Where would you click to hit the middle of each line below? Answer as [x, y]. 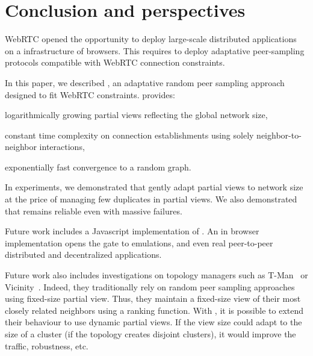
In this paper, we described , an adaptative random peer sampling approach [145, 82]
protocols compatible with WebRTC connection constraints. [115, 62]
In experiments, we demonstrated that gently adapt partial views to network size [154, 187]
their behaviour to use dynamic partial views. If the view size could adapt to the [153, 322]
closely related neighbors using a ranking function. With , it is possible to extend [154, 310]
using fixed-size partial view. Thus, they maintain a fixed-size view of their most [153, 298]
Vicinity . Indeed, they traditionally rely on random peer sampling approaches [150, 286]
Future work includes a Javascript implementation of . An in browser [132, 231]
